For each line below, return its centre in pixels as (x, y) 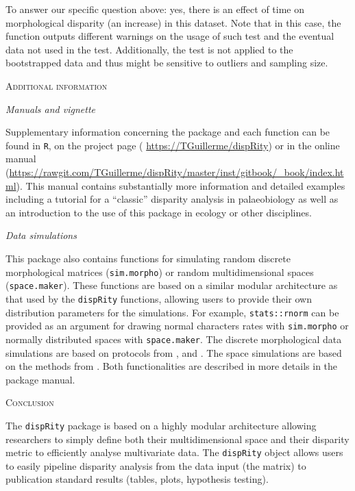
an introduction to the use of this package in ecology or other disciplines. (159, 212)
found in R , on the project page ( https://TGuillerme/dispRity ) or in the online (173, 145)
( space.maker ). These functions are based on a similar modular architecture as (172, 285)
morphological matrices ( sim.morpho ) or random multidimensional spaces (160, 272)
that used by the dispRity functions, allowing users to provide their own (159, 298)
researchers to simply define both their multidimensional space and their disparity (177, 439)
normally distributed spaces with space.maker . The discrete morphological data (174, 339)
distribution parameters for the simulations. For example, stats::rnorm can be (172, 312)
